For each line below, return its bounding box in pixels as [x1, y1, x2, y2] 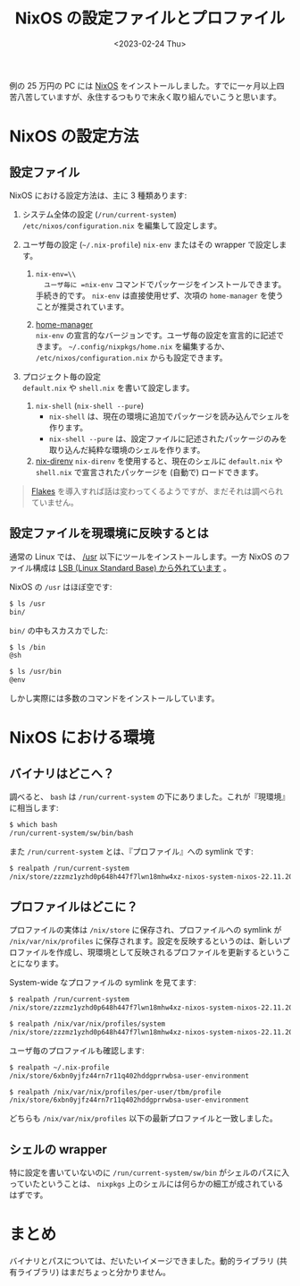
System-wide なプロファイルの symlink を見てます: [9, 977, 196, 988]
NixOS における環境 [9, 728, 154, 748]
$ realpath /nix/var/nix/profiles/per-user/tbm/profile [9, 1087, 221, 1096]
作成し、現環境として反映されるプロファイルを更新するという [55, 947, 283, 958]
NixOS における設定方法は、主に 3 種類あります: [9, 190, 187, 200]
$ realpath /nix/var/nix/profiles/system [9, 1019, 166, 1029]
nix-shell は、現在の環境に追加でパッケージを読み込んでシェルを [48, 411, 290, 422]
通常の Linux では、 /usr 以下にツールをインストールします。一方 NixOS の [9, 551, 283, 562]
